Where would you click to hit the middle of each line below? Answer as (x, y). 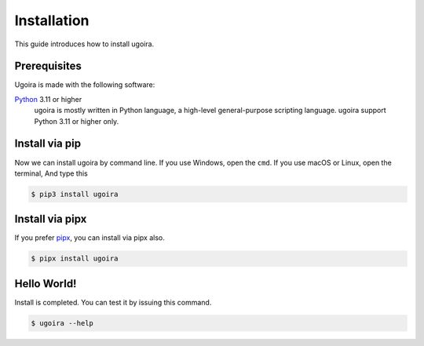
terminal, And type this (51, 173)
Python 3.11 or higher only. (77, 121)
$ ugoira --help (62, 323)
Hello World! (46, 284)
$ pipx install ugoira (75, 259)
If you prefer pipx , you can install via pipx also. (90, 238)
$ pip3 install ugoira (75, 194)
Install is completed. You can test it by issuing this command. (113, 302)
